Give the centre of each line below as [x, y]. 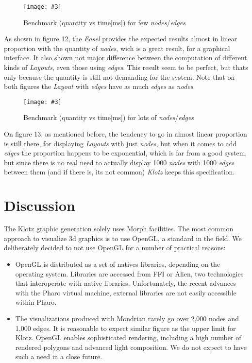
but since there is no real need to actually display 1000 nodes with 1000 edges [119, 162]
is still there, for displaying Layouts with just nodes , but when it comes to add [120, 143]
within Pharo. [36, 302]
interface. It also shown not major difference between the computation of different [126, 58]
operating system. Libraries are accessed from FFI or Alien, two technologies [129, 273]
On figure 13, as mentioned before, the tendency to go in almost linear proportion [126, 134]
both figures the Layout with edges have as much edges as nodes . [100, 86]
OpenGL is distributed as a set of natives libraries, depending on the [118, 264]
